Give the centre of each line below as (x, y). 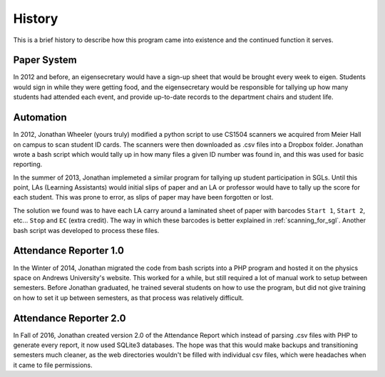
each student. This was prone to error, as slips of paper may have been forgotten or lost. (143, 197)
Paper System (45, 60)
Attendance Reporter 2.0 (70, 318)
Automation (40, 118)
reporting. (28, 165)
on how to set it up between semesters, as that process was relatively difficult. (128, 298)
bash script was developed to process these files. (86, 230)
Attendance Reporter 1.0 (69, 251)
